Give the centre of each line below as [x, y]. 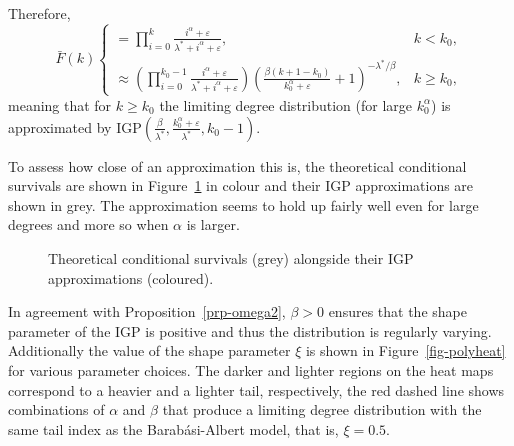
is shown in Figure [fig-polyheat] [405, 350]
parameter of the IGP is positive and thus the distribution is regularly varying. [250, 330]
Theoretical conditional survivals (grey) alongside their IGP [231, 257]
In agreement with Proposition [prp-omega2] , [147, 311]
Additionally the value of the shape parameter [149, 350]
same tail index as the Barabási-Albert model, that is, [173, 428]
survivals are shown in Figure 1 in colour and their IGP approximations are [241, 185]
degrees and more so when [88, 224]
